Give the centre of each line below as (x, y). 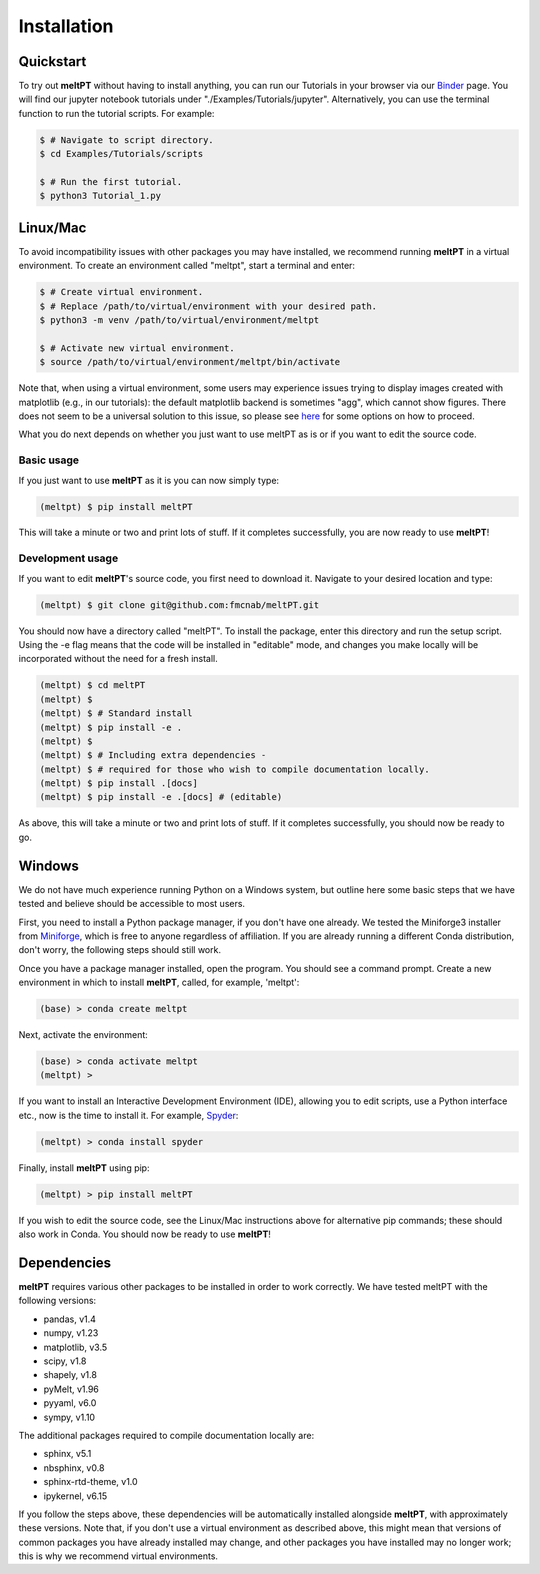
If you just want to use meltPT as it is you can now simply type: (149, 480)
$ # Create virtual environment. (121, 292)
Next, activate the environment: (83, 1035)
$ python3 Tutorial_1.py (100, 196)
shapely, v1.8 (70, 1375)
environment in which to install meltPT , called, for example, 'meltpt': (159, 982)
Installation (66, 26)
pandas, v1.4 (70, 1319)
